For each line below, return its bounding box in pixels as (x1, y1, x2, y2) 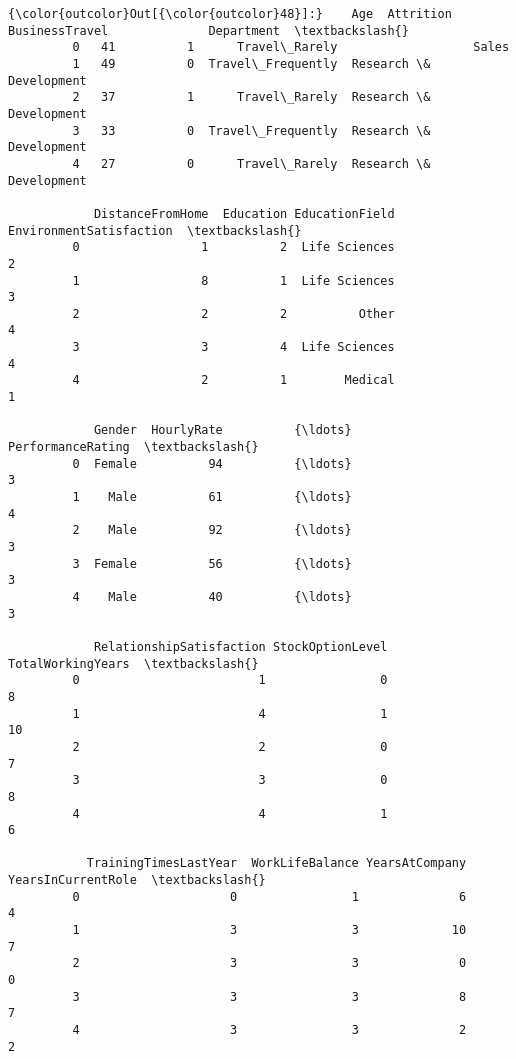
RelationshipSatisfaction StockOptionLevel (93, 639, 388, 654)
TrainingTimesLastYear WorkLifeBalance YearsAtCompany (86, 856, 467, 871)
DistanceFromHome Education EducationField (93, 206, 395, 221)
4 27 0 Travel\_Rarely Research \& (72, 156, 431, 171)
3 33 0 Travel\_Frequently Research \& (72, 123, 431, 138)
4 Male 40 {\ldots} (72, 589, 352, 604)
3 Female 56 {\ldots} (72, 556, 352, 571)
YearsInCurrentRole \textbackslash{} (8, 873, 266, 888)
